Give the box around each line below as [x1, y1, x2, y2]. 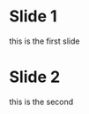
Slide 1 [9, 6, 57, 27]
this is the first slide [9, 36, 80, 46]
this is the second [9, 96, 74, 107]
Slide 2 [9, 67, 61, 87]
